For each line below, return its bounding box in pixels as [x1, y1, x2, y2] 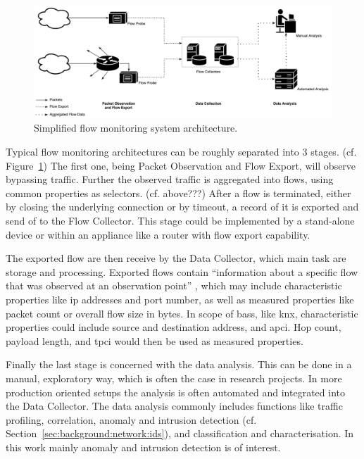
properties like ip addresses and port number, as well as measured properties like [6, 291, 354, 306]
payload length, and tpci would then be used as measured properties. [6, 333, 303, 348]
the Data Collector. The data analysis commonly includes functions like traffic [6, 398, 343, 413]
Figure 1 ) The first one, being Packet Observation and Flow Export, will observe [6, 158, 356, 172]
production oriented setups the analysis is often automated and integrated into [6, 384, 345, 399]
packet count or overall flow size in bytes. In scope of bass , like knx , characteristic [6, 306, 358, 320]
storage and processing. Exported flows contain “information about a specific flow [6, 264, 358, 279]
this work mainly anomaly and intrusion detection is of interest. [6, 439, 281, 454]
